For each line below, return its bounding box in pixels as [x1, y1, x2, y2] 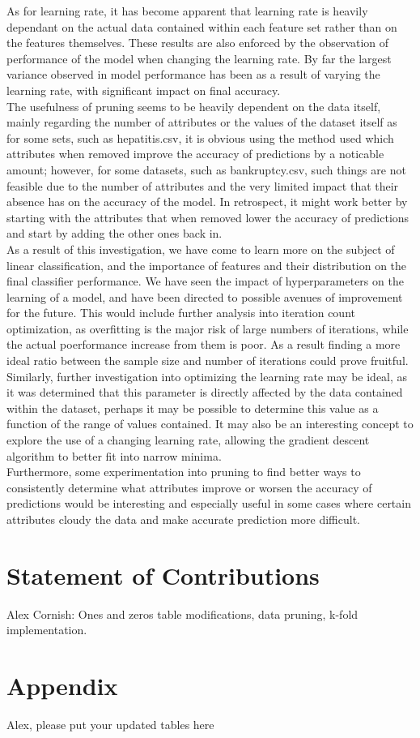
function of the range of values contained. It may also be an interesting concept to [6, 415, 414, 432]
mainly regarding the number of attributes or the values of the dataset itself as [6, 114, 397, 131]
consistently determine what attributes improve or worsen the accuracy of [6, 478, 372, 496]
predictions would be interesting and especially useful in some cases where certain [6, 495, 411, 512]
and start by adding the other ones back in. [6, 225, 223, 242]
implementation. [6, 621, 87, 638]
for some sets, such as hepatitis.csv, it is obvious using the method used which [6, 129, 394, 146]
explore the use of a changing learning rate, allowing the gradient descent [6, 431, 370, 448]
